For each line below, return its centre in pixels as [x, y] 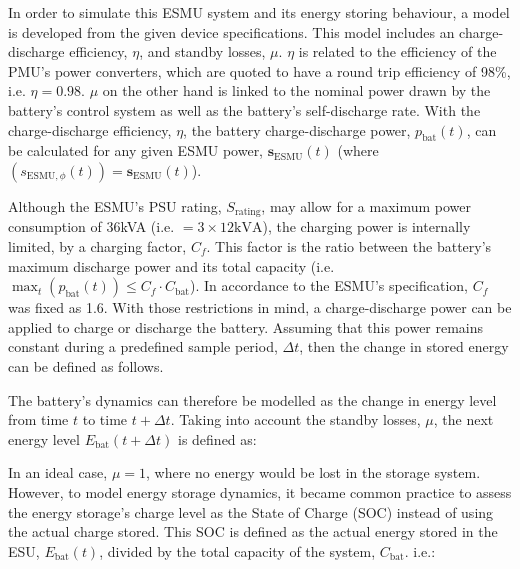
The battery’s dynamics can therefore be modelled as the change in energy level [252, 399]
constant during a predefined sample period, [143, 346]
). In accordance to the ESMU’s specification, [328, 285]
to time [105, 419]
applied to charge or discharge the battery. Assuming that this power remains [246, 326]
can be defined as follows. [86, 365]
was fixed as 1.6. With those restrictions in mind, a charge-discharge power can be [260, 307]
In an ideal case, [58, 472]
